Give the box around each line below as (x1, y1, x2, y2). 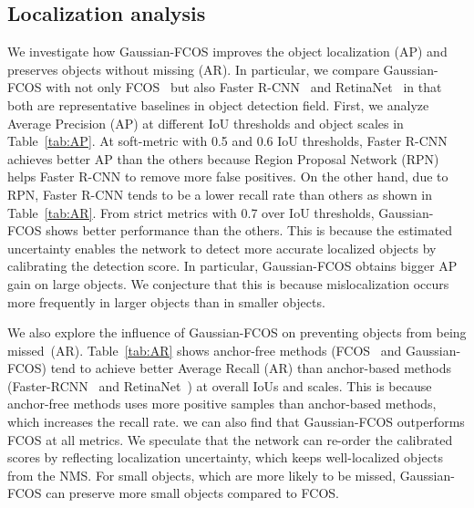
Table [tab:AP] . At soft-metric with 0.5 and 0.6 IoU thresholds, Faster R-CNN (7, 131, 448, 150)
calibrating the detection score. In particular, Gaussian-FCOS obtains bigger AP (7, 256, 458, 275)
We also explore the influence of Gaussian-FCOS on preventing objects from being (7, 323, 467, 342)
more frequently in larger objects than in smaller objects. (7, 292, 325, 311)
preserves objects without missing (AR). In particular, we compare (7, 59, 379, 78)
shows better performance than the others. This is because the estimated (46, 221, 453, 240)
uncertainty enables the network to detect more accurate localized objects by (7, 238, 437, 257)
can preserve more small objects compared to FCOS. (46, 483, 339, 503)
